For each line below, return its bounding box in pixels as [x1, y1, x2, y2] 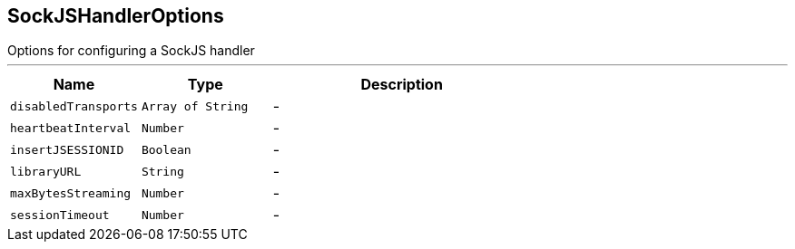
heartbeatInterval [10, 120, 132, 135]
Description [360, 75, 443, 94]
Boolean [141, 142, 191, 157]
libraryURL [10, 164, 82, 178]
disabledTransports [10, 99, 138, 113]
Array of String [141, 99, 249, 113]
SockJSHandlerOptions [7, 5, 224, 27]
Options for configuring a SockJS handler [7, 43, 255, 59]
